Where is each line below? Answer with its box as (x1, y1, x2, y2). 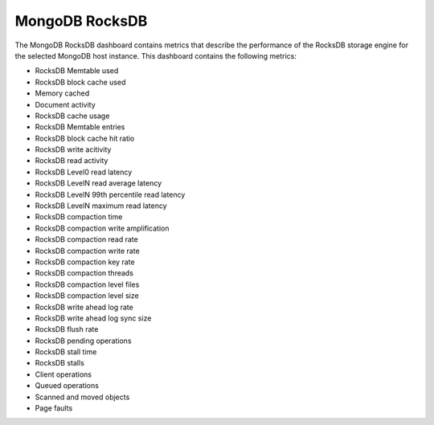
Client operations (35, 370, 92, 379)
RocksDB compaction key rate (35, 257, 136, 267)
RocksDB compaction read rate (35, 235, 138, 244)
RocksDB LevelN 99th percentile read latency (35, 190, 186, 199)
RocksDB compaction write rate (35, 246, 140, 255)
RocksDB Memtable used (35, 66, 119, 76)
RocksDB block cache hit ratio (35, 133, 135, 143)
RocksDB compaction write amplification (35, 223, 170, 233)
